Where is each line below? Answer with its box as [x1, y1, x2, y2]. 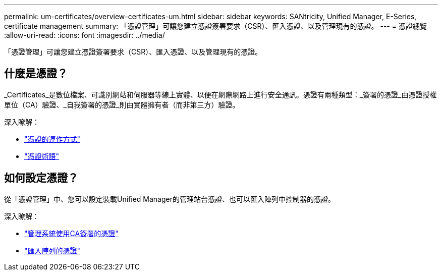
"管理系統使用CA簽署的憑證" [24, 229, 119, 238]
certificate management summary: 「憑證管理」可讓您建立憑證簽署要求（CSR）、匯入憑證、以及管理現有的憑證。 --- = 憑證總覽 [4, 22, 427, 30]
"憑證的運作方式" [24, 134, 81, 143]
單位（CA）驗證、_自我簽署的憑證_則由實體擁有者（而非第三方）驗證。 [4, 100, 240, 109]
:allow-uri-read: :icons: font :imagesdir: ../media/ [4, 31, 165, 39]
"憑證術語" [24, 151, 60, 160]
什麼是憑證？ [4, 67, 68, 80]
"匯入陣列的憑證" [24, 246, 81, 255]
